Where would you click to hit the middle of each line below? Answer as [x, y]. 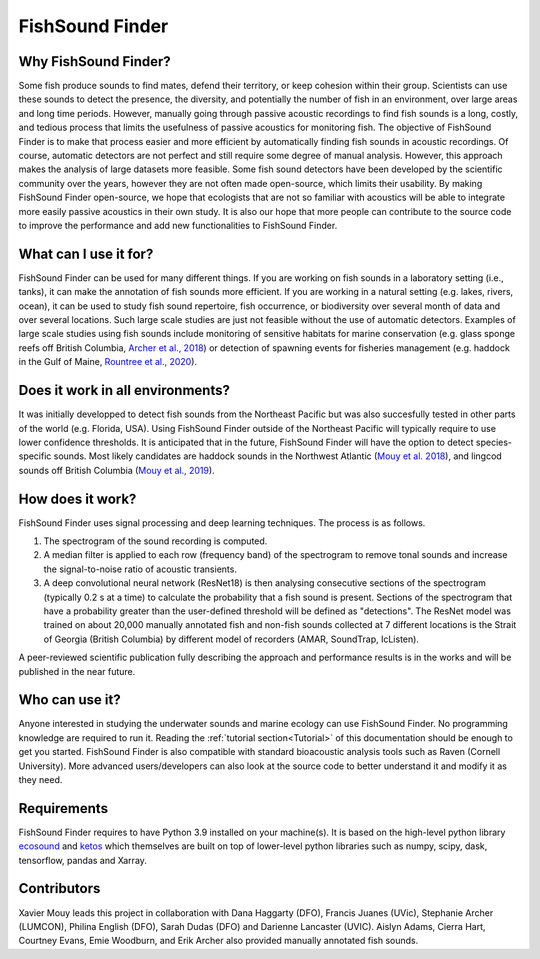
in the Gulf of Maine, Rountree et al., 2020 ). [108, 362]
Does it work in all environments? [124, 390]
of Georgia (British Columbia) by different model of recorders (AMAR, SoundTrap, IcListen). [231, 639]
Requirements [63, 808]
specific [35, 456]
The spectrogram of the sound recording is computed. [155, 541]
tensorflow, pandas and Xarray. [82, 860]
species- [494, 442]
